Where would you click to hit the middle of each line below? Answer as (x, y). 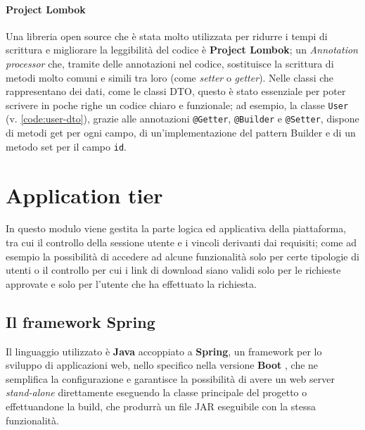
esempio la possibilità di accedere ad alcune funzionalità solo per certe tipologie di (182, 256)
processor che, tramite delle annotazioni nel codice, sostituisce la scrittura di (170, 63)
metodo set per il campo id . (66, 146)
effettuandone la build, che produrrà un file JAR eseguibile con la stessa (161, 406)
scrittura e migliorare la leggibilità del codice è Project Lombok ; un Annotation (182, 50)
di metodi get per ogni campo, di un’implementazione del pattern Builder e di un (181, 133)
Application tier (84, 195)
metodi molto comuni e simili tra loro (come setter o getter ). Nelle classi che (170, 77)
